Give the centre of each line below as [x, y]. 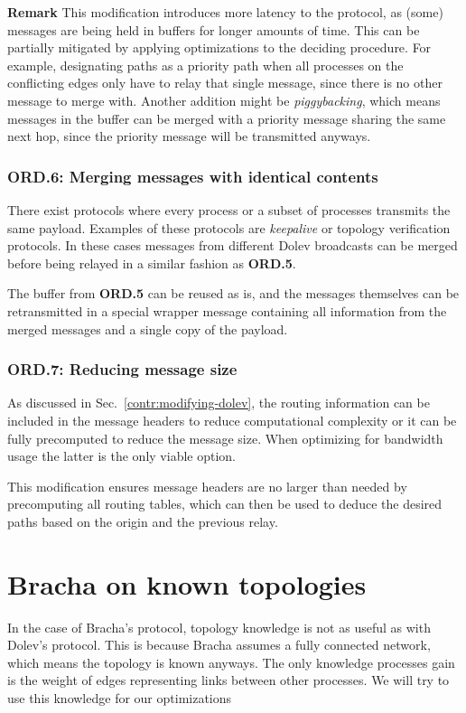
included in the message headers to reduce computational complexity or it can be [232, 420]
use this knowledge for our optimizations [120, 698]
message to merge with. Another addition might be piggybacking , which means [224, 100]
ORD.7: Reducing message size [122, 369]
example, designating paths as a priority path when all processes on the [205, 65]
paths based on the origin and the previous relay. [143, 521]
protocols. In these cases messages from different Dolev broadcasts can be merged [233, 245]
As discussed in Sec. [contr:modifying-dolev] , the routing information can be [219, 403]
